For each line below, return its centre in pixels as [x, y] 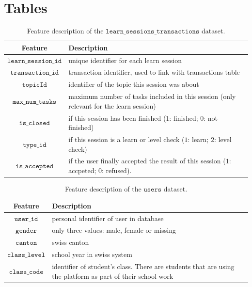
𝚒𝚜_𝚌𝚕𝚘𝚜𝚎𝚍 [34, 123]
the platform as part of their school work [113, 276]
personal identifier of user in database [108, 218]
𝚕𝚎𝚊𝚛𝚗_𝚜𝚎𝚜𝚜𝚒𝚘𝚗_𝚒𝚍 [35, 61]
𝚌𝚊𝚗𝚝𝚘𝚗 [26, 243]
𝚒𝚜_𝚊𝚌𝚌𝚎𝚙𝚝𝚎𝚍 [35, 167]
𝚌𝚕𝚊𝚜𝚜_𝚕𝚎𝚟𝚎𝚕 [26, 255]
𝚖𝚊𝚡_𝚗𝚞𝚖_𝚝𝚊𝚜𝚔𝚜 [35, 102]
